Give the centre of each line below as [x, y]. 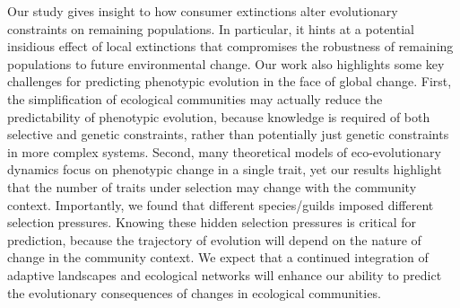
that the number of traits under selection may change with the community [212, 186]
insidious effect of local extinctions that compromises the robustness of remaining [230, 46]
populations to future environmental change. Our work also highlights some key [226, 63]
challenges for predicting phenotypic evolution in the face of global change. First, [230, 81]
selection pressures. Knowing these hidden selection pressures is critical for [212, 222]
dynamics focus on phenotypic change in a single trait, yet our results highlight [225, 169]
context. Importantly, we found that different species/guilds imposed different [221, 204]
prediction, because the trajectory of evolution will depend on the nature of [214, 239]
